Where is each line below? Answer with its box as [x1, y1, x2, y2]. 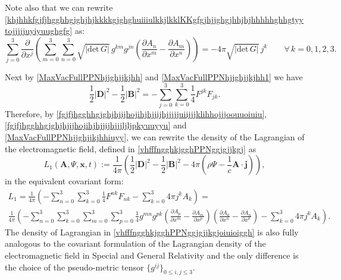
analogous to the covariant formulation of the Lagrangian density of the [5, 237, 266, 250]
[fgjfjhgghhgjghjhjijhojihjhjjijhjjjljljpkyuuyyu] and [5, 119, 187, 131]
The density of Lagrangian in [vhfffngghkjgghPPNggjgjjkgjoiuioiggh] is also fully [5, 225, 299, 238]
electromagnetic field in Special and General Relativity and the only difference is [5, 249, 299, 262]
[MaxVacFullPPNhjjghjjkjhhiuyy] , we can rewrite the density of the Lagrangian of [5, 131, 305, 143]
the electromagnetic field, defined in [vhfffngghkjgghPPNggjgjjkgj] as [5, 142, 256, 155]
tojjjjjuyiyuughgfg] [5, 24, 73, 37]
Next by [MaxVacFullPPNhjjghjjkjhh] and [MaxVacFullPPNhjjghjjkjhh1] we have [5, 71, 303, 83]
